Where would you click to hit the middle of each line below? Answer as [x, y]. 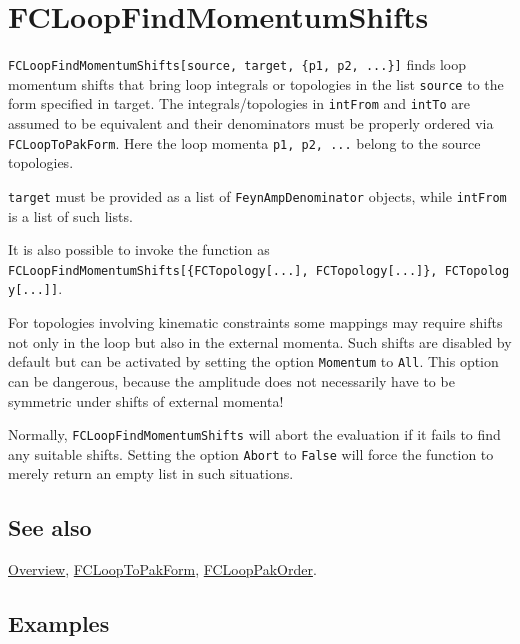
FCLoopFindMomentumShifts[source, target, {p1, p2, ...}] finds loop [237, 64]
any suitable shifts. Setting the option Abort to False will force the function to [251, 453]
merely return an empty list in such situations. [151, 473]
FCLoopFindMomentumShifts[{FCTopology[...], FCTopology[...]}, [223, 270]
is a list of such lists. [70, 215]
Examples [59, 623]
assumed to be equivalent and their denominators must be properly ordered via [251, 123]
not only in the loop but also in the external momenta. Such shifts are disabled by [260, 341]
